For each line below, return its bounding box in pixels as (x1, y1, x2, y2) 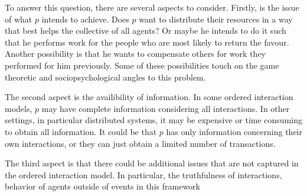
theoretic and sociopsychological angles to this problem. (5, 70, 206, 83)
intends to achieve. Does (41, 12, 129, 25)
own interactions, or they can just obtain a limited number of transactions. (5, 137, 276, 149)
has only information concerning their (166, 125, 302, 137)
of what (5, 12, 32, 25)
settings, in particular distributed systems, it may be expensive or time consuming (5, 114, 302, 126)
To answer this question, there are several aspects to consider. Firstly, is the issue (5, 1, 299, 13)
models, (5, 102, 32, 114)
